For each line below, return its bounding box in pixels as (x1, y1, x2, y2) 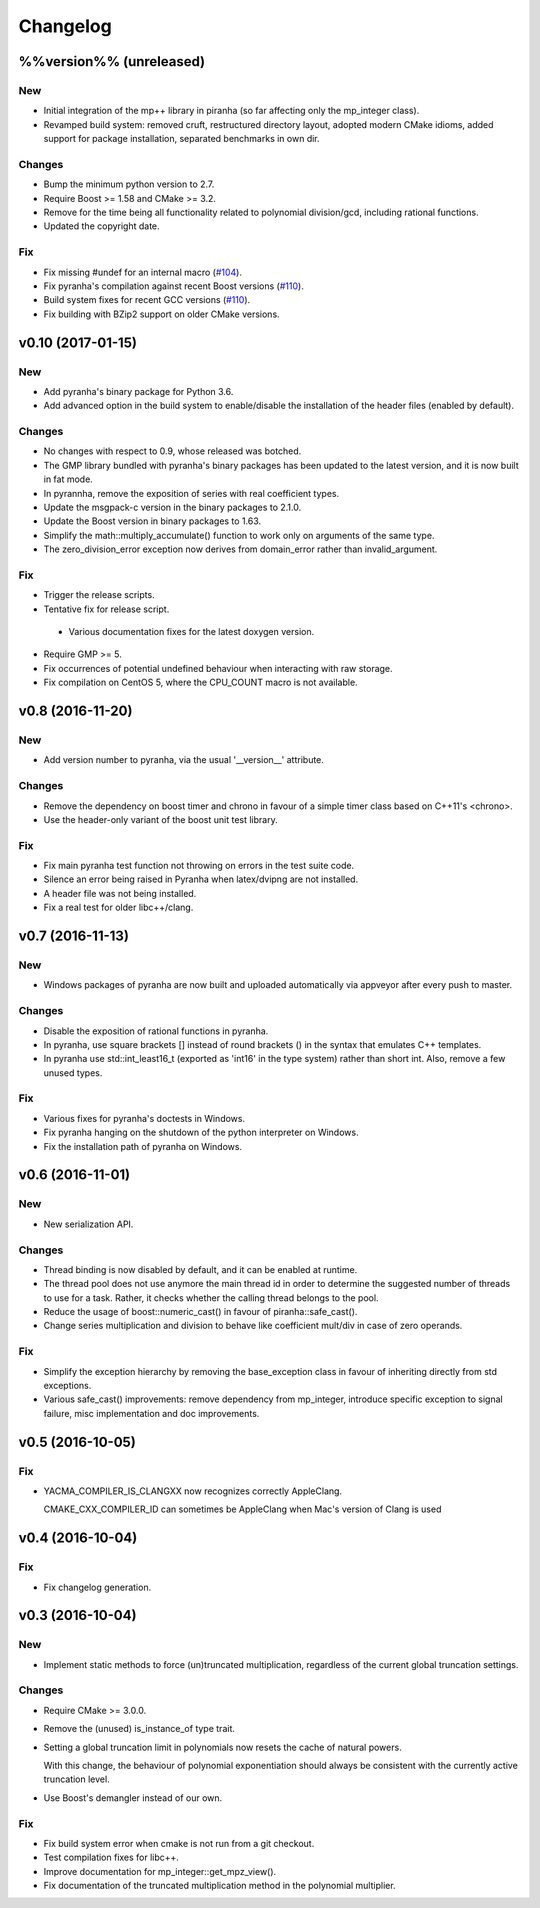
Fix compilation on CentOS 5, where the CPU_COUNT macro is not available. (43, 676, 359, 689)
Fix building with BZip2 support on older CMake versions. (43, 308, 280, 320)
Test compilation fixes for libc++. (43, 1851, 180, 1864)
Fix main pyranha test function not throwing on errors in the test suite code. (43, 860, 355, 872)
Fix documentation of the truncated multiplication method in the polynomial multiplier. (43, 1880, 396, 1892)
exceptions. (43, 1380, 92, 1392)
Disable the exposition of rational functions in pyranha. (43, 1025, 269, 1037)
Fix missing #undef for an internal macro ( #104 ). (43, 266, 242, 278)
